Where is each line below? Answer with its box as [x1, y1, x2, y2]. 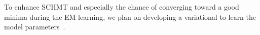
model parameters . [4, 21, 65, 32]
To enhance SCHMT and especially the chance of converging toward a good [4, 2, 239, 12]
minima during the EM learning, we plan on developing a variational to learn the [4, 11, 256, 22]
